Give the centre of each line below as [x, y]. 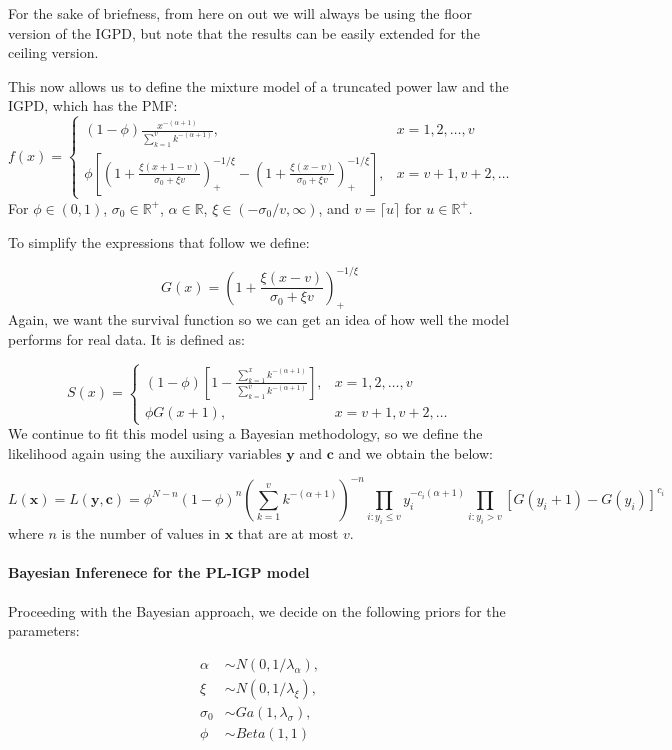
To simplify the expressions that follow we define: [159, 241]
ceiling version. [53, 52]
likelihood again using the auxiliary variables [145, 452]
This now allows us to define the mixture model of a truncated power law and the [258, 85]
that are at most [288, 533]
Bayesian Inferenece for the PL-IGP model [159, 572]
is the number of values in [141, 533]
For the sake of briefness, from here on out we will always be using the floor [240, 13]
